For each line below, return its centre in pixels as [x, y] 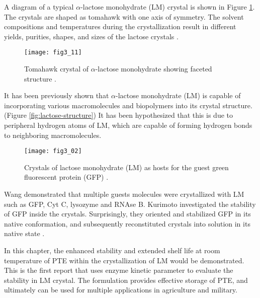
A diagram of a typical [39, 7]
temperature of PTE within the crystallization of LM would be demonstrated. [124, 260]
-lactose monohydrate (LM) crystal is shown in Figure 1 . [168, 7]
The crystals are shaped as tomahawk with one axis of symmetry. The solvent [124, 16]
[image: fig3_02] [53, 151]
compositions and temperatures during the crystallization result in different [120, 26]
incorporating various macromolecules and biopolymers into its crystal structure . [128, 105]
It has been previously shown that [57, 95]
